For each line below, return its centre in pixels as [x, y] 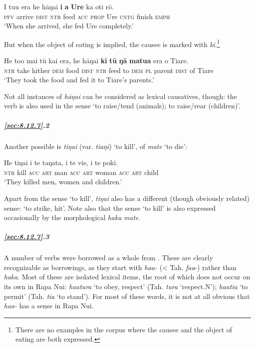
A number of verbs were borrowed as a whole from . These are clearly [109, 258]
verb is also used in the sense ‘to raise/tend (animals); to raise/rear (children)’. [122, 106]
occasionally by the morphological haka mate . [72, 217]
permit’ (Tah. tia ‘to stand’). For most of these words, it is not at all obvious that [127, 296]
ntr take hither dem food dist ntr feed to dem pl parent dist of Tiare [109, 70]
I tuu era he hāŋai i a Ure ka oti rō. [59, 6]
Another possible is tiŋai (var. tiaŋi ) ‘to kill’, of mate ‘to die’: [96, 146]
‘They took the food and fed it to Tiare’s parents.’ [79, 80]
